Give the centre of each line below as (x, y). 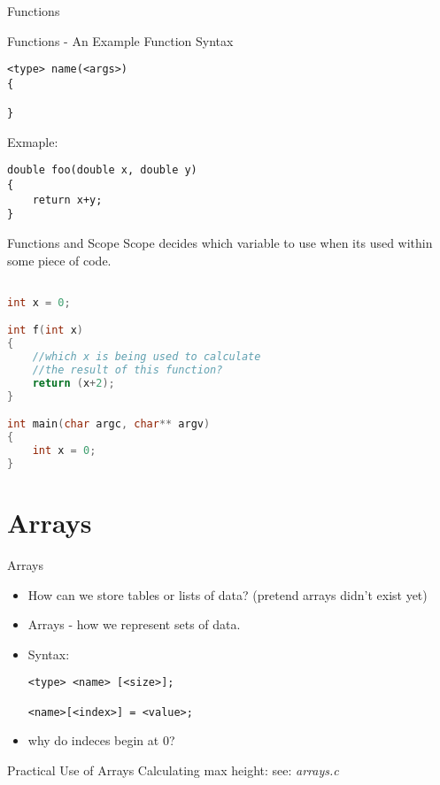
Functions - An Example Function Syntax (120, 40)
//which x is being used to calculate (147, 357)
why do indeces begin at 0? (101, 740)
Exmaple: (33, 141)
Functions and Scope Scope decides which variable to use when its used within (220, 243)
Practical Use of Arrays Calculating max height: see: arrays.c (173, 770)
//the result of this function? (127, 370)
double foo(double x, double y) (102, 170)
